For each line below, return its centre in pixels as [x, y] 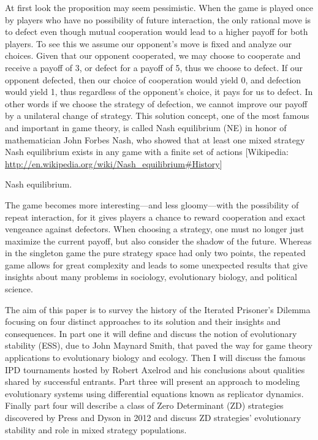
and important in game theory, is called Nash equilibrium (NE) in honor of [146, 127]
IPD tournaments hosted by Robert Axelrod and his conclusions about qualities [155, 369]
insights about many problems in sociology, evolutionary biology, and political [151, 277]
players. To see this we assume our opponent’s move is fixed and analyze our [149, 43]
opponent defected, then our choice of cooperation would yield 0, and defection [153, 79]
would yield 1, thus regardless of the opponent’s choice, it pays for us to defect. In [159, 92]
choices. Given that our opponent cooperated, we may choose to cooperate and [153, 55]
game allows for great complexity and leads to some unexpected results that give [156, 264]
